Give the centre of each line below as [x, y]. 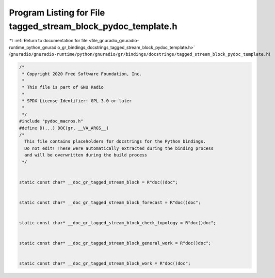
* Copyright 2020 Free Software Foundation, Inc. [82, 74]
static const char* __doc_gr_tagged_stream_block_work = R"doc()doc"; [105, 263]
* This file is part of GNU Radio [63, 87]
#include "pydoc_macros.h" [51, 121]
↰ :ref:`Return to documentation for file [48, 41]
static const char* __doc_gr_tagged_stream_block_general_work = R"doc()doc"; [115, 243]
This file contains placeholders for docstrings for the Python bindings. [115, 141]
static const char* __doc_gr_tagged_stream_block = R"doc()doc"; [98, 182]
